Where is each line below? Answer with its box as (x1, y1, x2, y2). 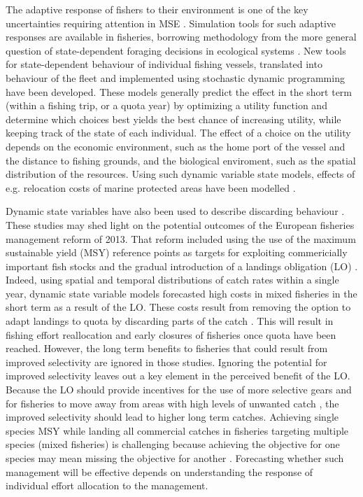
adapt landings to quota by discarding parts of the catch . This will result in (6, 314, 334, 328)
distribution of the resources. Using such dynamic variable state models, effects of (6, 167, 355, 181)
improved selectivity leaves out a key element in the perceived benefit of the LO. (6, 368, 350, 383)
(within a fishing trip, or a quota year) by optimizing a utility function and (6, 98, 327, 113)
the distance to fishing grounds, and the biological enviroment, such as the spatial (6, 153, 356, 167)
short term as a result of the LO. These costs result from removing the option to (6, 300, 351, 314)
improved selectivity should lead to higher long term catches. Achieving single (6, 409, 339, 424)
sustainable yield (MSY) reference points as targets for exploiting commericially (6, 245, 348, 260)
